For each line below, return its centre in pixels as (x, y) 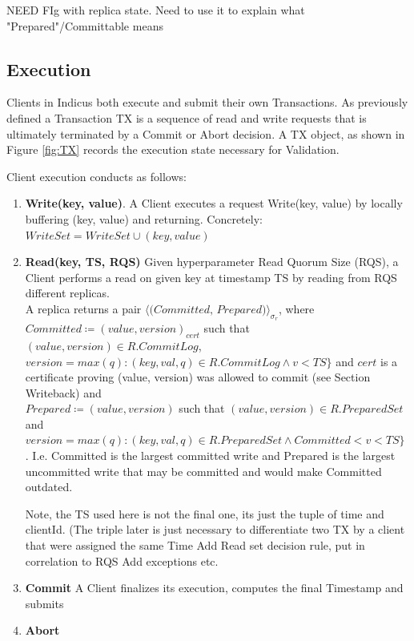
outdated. (49, 487)
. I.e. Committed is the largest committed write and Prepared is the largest (210, 456)
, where (296, 308)
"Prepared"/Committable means (85, 25)
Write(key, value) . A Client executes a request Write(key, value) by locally (214, 203)
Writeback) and (63, 392)
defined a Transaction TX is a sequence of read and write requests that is (187, 117)
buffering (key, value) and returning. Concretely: (144, 218)
